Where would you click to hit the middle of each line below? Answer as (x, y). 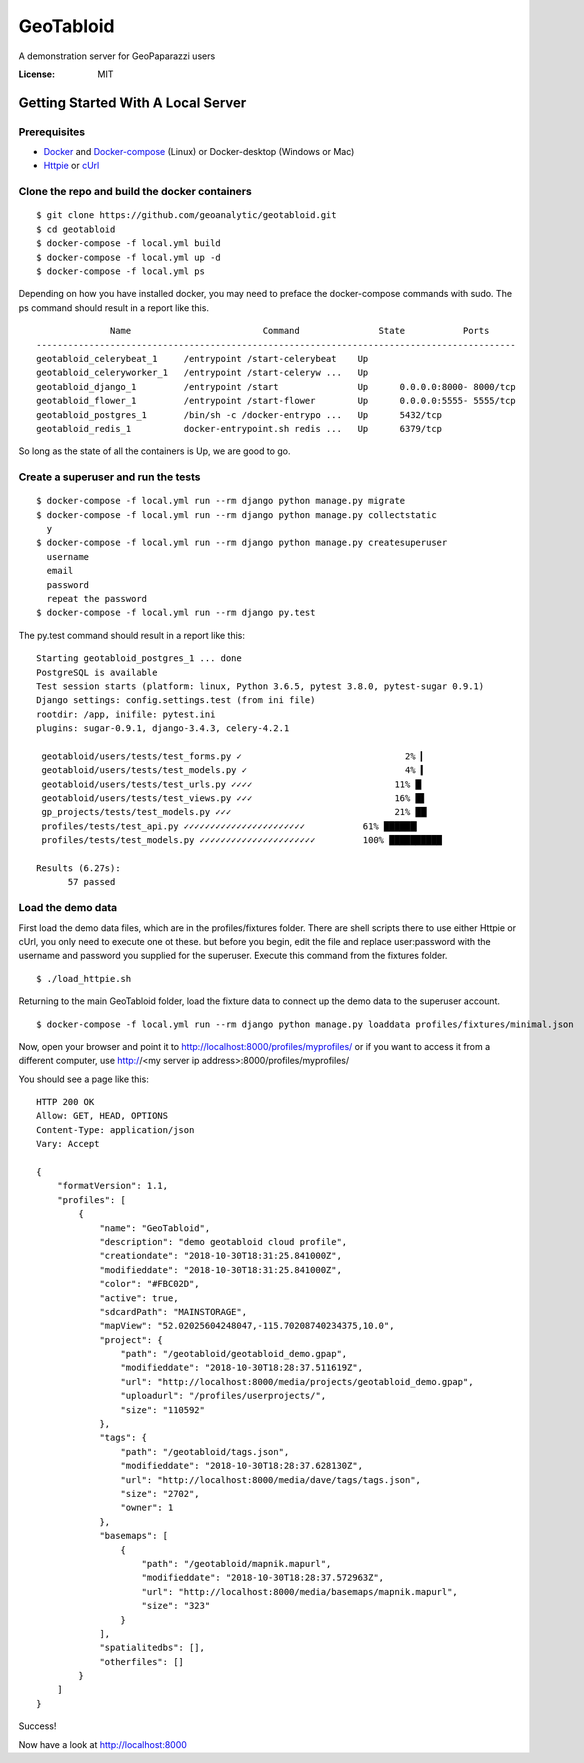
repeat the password (97, 598)
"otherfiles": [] (142, 1661)
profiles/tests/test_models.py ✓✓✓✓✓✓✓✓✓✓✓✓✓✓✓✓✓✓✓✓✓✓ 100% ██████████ (242, 840)
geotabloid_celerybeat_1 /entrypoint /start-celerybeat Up (202, 358)
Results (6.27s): (78, 868)
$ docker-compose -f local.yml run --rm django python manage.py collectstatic (236, 514)
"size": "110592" (162, 1409)
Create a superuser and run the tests (109, 477)
